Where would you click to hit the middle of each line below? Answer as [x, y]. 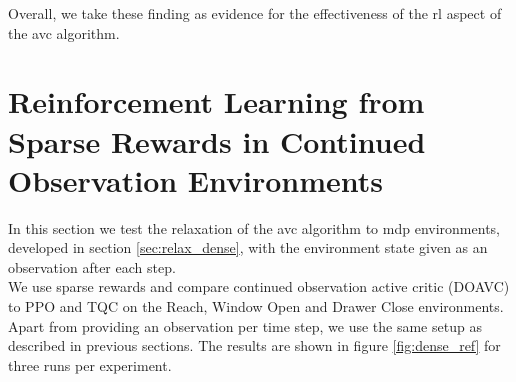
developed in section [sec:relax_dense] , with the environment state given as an [248, 247]
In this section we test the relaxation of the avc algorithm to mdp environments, [254, 227]
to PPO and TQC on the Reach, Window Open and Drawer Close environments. [256, 306]
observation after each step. [92, 266]
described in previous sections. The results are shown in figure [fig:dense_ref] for [254, 345]
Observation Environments [196, 179]
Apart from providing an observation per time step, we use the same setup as [245, 325]
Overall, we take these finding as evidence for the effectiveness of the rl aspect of [255, 13]
